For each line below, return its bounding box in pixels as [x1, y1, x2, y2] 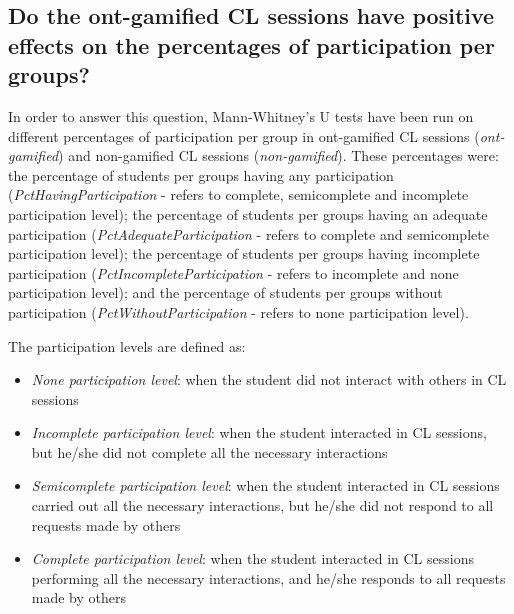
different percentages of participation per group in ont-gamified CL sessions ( [8, 125, 480, 146]
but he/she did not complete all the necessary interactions [31, 441, 388, 462]
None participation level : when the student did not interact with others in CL [31, 369, 507, 390]
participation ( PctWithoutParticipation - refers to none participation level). [8, 301, 469, 322]
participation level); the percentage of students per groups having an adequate [8, 203, 488, 224]
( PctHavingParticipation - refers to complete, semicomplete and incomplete [8, 184, 469, 205]
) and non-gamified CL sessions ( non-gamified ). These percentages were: [58, 145, 499, 166]
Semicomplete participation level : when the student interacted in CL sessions [31, 475, 500, 496]
